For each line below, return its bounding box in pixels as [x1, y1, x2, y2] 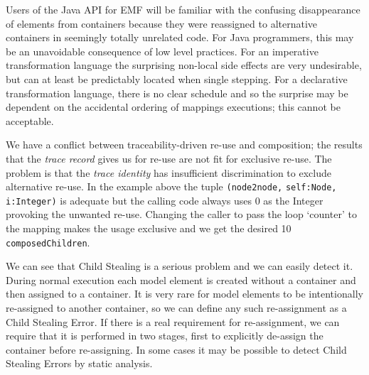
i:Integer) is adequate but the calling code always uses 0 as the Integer [6, 192, 323, 207]
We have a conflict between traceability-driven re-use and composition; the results [6, 137, 363, 152]
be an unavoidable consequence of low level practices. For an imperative [6, 43, 319, 58]
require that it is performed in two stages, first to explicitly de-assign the [6, 328, 323, 343]
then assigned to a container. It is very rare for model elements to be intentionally [6, 286, 363, 301]
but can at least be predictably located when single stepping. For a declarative [6, 71, 348, 86]
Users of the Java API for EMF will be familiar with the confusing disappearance [6, 2, 360, 16]
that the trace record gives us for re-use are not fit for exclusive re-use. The [6, 151, 332, 165]
